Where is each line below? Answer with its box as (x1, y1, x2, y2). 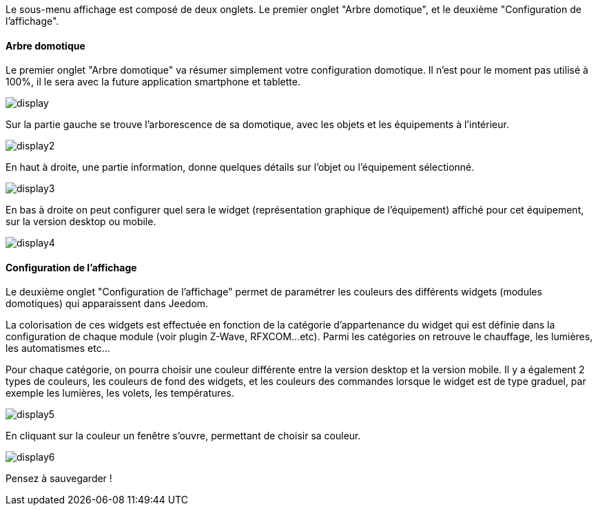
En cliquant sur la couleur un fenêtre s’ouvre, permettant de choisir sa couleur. (6, 430, 361, 442)
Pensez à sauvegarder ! (6, 472, 112, 485)
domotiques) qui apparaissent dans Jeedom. (6, 298, 209, 310)
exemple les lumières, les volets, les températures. (6, 387, 234, 399)
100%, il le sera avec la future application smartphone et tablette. (6, 76, 300, 88)
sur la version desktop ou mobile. (6, 216, 156, 228)
